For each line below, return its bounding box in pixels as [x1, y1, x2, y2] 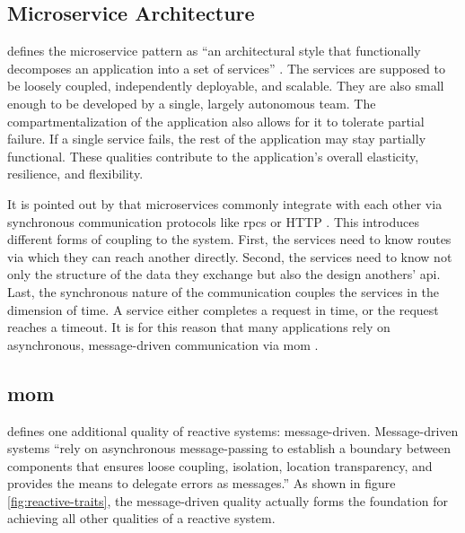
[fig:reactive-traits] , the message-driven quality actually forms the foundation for [7, 491, 448, 510]
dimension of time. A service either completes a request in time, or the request [7, 300, 439, 319]
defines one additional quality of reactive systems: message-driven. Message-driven [7, 421, 459, 440]
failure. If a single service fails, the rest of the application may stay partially [7, 129, 426, 148]
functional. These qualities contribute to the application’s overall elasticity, [7, 146, 419, 165]
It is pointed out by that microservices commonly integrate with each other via [7, 194, 443, 213]
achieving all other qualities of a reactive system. [7, 509, 276, 528]
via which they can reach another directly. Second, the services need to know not [7, 247, 452, 266]
